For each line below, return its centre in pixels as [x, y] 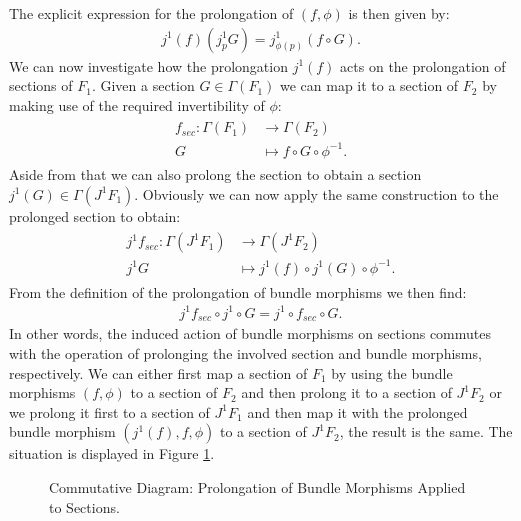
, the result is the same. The [426, 431]
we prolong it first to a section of [109, 411]
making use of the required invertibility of [137, 104]
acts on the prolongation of [423, 65]
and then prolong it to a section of [346, 392]
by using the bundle [392, 372]
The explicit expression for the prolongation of [151, 13]
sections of [41, 85]
